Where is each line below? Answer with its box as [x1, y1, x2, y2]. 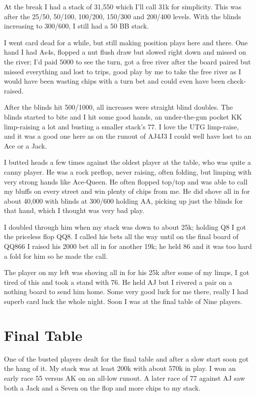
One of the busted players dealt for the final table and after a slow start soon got [4, 353, 249, 364]
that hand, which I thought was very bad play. [4, 205, 144, 215]
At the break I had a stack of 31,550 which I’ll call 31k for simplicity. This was [4, 1, 242, 11]
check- [227, 76, 246, 86]
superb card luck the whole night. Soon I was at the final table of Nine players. [4, 296, 243, 306]
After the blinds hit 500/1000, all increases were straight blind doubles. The [4, 102, 233, 112]
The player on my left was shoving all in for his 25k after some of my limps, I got [4, 267, 250, 277]
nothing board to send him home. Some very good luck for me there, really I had [4, 286, 249, 297]
